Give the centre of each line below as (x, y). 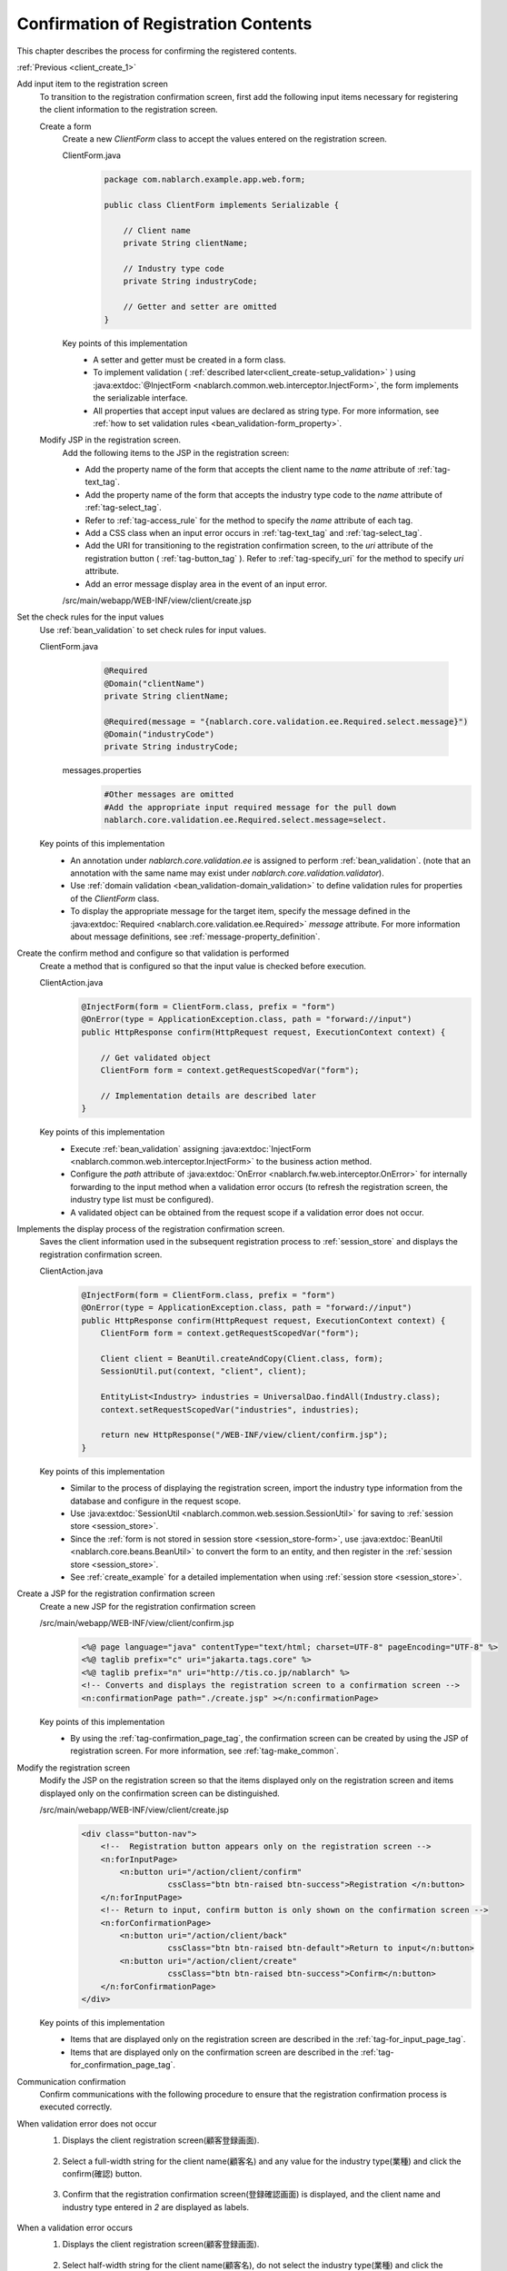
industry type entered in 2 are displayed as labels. (156, 2207)
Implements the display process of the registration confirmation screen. (151, 1229)
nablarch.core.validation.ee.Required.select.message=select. (245, 820)
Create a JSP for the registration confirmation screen (116, 1593)
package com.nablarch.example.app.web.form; (205, 180)
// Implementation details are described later (209, 1096)
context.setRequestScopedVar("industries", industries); (230, 1409)
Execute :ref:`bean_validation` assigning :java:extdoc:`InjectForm (191, 1148)
